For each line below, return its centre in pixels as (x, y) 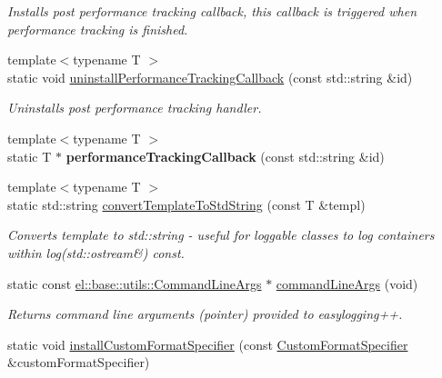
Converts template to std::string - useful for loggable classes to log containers (221, 235)
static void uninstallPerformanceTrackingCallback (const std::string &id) (210, 77)
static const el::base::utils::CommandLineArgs (135, 283)
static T (30, 156)
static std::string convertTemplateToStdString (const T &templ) (186, 204)
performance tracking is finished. (98, 29)
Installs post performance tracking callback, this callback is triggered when (212, 11)
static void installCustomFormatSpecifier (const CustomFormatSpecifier (208, 344)
